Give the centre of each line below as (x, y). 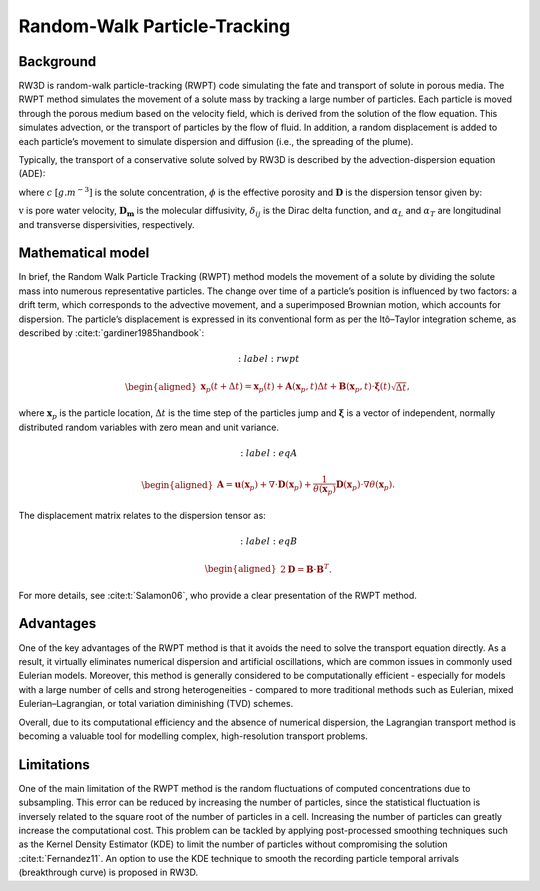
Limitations (54, 764)
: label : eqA (269, 453)
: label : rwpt (269, 359)
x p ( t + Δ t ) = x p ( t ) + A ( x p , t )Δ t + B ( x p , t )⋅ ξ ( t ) (296, 388)
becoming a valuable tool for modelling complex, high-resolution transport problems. (193, 736)
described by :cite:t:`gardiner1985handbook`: (111, 333)
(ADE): (32, 174)
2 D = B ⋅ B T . (306, 568)
